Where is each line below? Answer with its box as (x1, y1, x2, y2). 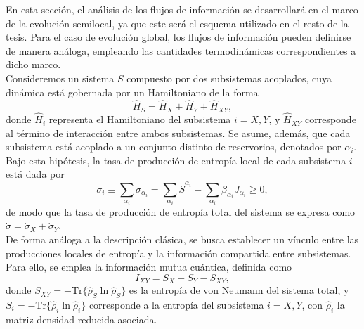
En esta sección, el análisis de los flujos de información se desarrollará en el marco (6, 2, 358, 16)
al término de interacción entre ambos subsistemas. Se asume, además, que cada (6, 125, 351, 140)
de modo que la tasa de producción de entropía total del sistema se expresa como (6, 204, 356, 219)
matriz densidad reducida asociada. (6, 311, 157, 326)
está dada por (6, 167, 65, 181)
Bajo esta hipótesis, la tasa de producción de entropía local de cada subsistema (6, 153, 346, 167)
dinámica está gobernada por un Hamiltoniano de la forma (6, 84, 259, 99)
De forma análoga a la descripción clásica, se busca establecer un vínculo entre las (6, 231, 359, 246)
